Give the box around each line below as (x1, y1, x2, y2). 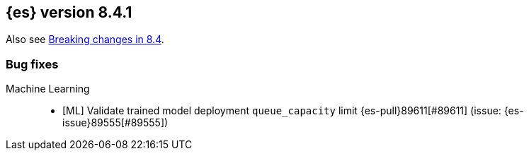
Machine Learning (6, 83, 90, 95)
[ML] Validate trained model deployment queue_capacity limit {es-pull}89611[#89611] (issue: (62, 104, 501, 117)
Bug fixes (6, 56, 59, 71)
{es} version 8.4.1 (6, 4, 132, 21)
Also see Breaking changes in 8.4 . (6, 33, 164, 46)
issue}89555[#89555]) (62, 116, 169, 129)
